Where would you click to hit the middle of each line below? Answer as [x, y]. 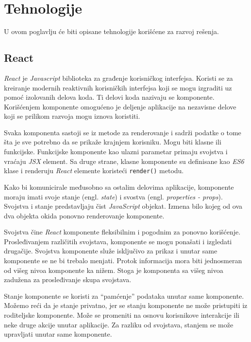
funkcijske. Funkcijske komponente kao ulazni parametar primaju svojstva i [116, 152]
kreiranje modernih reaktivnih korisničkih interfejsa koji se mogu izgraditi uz [118, 87]
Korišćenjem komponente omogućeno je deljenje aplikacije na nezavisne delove [120, 106]
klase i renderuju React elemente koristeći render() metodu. [94, 171]
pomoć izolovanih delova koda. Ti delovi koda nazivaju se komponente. [109, 97]
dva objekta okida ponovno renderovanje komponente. [84, 215]
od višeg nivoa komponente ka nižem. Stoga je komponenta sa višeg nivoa [114, 270]
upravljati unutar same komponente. [58, 334]
